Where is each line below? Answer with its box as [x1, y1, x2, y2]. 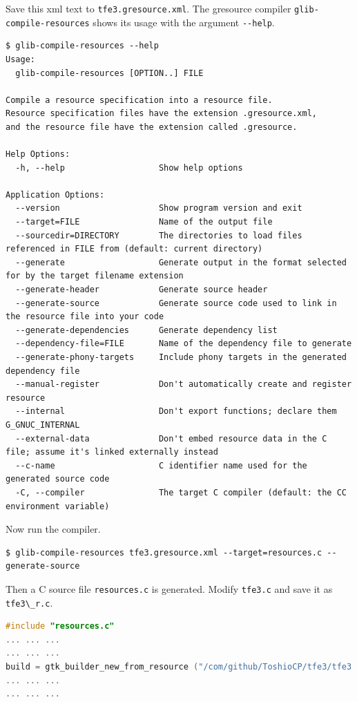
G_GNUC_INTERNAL [6, 419, 80, 430]
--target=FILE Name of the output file [15, 217, 273, 227]
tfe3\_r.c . [6, 595, 53, 609]
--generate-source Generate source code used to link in [15, 298, 337, 308]
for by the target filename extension [6, 271, 184, 281]
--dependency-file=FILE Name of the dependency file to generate [15, 339, 352, 349]
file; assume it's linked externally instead [6, 447, 218, 457]
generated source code [6, 474, 110, 484]
